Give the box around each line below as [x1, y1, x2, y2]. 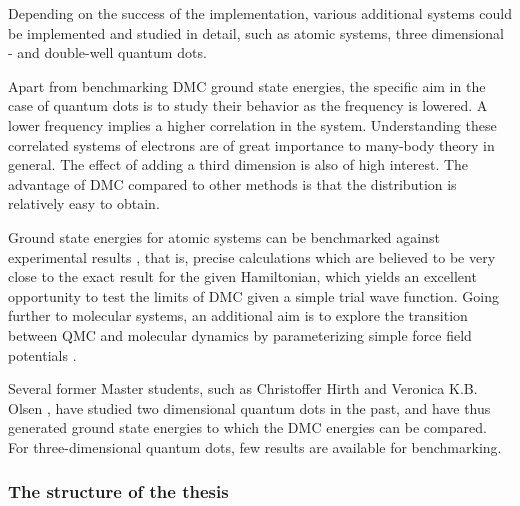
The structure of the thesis [8, 479, 229, 504]
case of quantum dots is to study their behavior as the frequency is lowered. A [8, 95, 488, 116]
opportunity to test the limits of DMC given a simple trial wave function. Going [8, 285, 500, 306]
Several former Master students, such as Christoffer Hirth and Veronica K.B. [8, 378, 478, 399]
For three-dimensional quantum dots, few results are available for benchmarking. [8, 436, 502, 457]
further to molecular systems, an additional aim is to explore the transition [8, 305, 468, 326]
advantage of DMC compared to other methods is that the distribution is [8, 173, 457, 194]
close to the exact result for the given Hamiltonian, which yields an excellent [8, 266, 477, 287]
